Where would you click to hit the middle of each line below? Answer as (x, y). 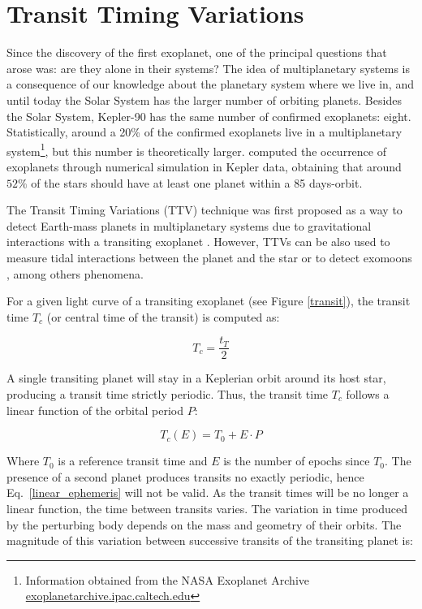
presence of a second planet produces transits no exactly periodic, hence (185, 476)
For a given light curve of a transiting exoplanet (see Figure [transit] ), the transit (209, 301)
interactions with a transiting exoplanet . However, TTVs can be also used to (198, 242)
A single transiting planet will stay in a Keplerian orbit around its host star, (196, 378)
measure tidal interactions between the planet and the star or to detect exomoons (209, 257)
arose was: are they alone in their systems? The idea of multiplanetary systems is (208, 68)
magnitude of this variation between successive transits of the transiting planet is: (210, 540)
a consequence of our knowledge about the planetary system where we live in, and (210, 84)
